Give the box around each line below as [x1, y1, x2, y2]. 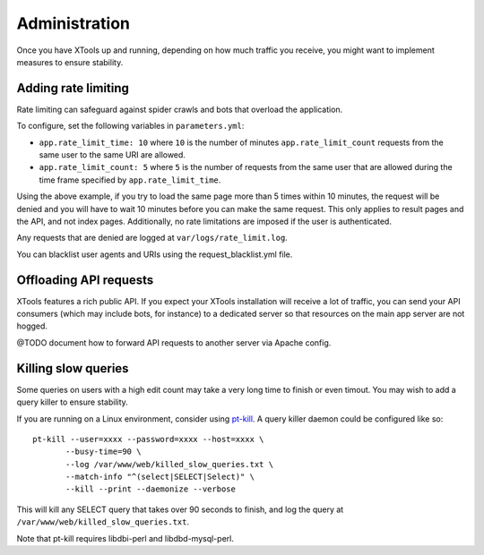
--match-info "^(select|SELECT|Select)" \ [65, 472, 255, 482]
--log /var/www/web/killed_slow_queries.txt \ [65, 459, 273, 469]
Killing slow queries [16, 361, 129, 376]
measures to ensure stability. [16, 56, 124, 67]
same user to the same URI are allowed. [39, 149, 186, 160]
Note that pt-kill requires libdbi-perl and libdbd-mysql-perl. [16, 533, 235, 543]
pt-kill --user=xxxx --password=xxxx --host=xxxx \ [32, 434, 264, 444]
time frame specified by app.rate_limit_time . [39, 175, 221, 185]
